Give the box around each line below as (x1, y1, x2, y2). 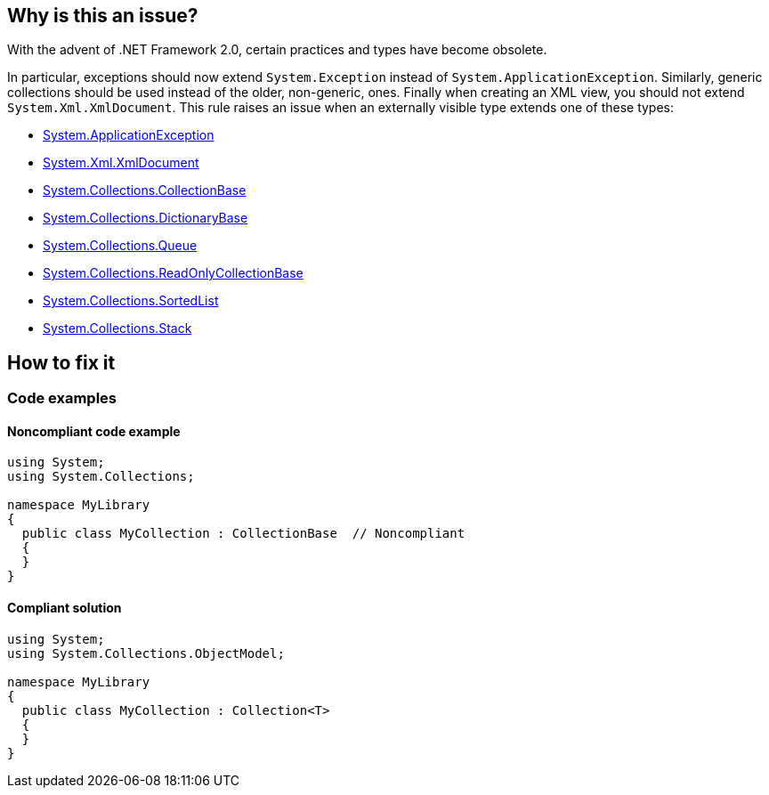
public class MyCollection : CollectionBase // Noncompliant (21, 526, 465, 541)
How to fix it (7, 351, 116, 374)
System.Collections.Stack (43, 320, 192, 337)
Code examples (7, 389, 117, 408)
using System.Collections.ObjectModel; (7, 645, 285, 661)
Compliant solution (7, 600, 122, 616)
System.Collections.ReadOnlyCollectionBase (43, 265, 304, 281)
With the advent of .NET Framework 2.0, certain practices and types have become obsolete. (7, 42, 547, 58)
